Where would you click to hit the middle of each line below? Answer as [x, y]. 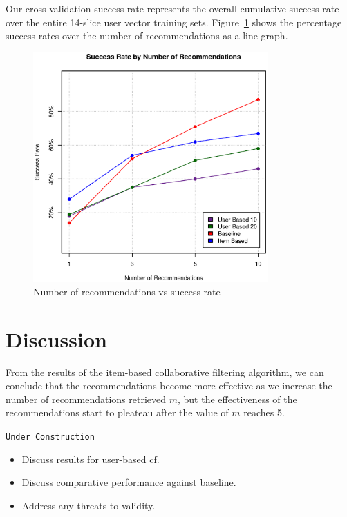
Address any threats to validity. [88, 505]
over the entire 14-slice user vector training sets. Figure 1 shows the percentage [174, 22]
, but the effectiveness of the [237, 399]
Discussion [56, 339]
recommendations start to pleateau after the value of [117, 412]
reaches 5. [264, 412]
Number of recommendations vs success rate [127, 291]
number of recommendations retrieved [86, 399]
